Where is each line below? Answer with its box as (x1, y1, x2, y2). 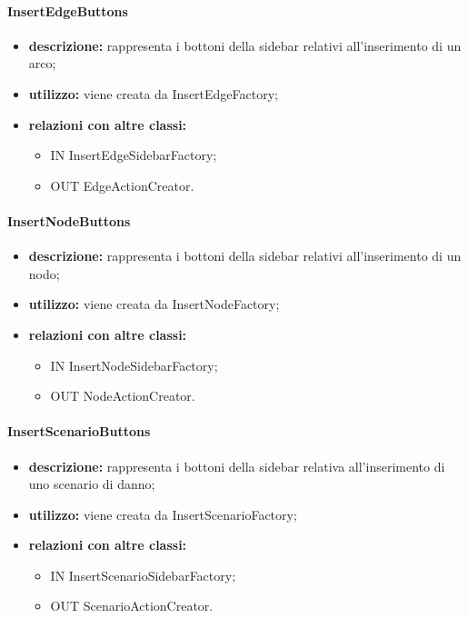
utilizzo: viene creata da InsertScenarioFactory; (28, 504, 297, 523)
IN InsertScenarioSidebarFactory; (50, 565, 236, 584)
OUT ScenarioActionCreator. (50, 596, 214, 615)
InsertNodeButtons (7, 211, 131, 230)
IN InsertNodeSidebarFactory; (50, 355, 218, 374)
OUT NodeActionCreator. (50, 386, 195, 405)
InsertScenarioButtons (7, 422, 151, 441)
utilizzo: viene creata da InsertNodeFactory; (28, 294, 280, 314)
